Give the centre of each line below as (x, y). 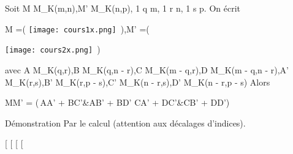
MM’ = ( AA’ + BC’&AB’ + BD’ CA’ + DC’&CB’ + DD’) (117, 102)
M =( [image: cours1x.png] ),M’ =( (77, 28)
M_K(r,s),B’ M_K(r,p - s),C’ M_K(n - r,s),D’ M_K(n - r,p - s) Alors (138, 82)
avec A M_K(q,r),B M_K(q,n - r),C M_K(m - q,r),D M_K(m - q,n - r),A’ (147, 69)
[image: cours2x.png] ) (53, 49)
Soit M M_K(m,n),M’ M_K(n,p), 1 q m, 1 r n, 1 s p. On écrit (123, 8)
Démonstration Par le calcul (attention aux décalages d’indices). (125, 123)
